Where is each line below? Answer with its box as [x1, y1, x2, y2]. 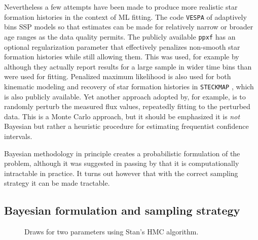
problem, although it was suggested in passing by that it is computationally [4, 158, 239, 168]
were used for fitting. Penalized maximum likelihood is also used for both [4, 71, 231, 82]
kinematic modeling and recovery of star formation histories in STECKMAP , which [4, 81, 254, 91]
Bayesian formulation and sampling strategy [4, 202, 240, 218]
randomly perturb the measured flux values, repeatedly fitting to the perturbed [4, 101, 250, 112]
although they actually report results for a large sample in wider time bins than [4, 61, 252, 72]
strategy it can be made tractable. [4, 178, 110, 188]
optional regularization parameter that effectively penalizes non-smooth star [4, 41, 240, 52]
